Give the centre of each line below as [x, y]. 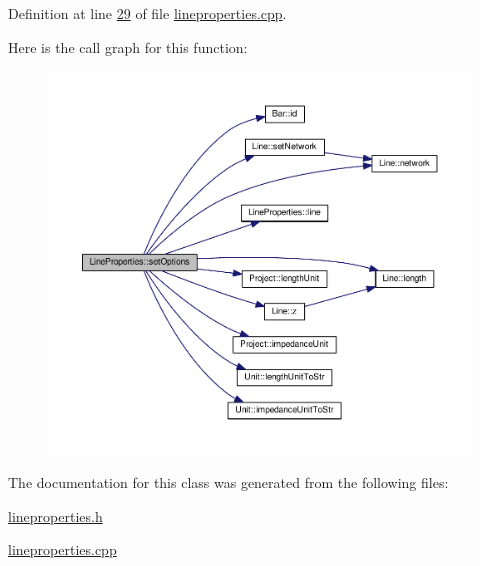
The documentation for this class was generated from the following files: [228, 482]
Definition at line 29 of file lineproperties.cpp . [147, 13]
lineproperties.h [55, 515]
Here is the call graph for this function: [128, 46]
